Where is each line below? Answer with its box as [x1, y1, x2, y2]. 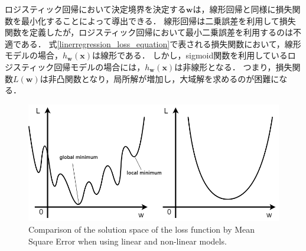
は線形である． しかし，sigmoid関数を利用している [92, 49, 288, 61]
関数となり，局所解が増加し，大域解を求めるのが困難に [64, 72, 279, 84]
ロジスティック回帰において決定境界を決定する [5, 3, 186, 15]
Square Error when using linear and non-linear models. [28, 234, 227, 247]
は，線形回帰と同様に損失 [193, 3, 292, 15]
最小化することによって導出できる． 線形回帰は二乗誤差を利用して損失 [21, 14, 296, 27]
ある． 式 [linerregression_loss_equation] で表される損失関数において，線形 [21, 37, 301, 50]
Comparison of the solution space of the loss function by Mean [28, 223, 255, 236]
